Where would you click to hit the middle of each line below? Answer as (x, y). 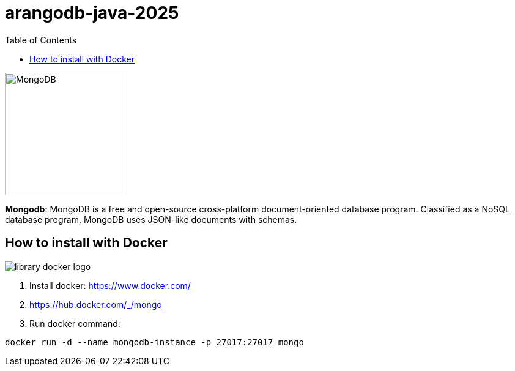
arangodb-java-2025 (92, 13)
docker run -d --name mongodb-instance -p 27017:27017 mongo (154, 342)
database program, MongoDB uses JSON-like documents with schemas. (151, 219)
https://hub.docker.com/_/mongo (96, 304)
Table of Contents (41, 40)
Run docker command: (75, 323)
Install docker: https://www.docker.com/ (110, 285)
